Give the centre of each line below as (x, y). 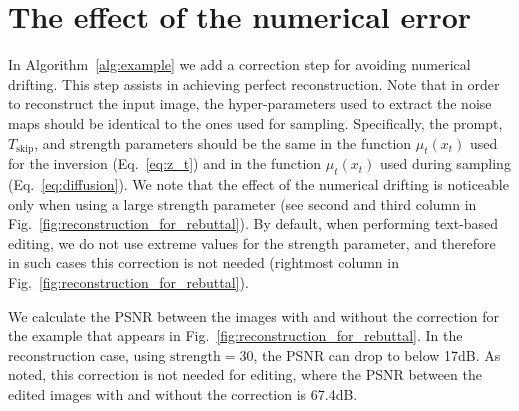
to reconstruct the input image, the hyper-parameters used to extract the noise (250, 103)
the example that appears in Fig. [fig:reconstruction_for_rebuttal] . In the (235, 335)
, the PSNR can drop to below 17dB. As (377, 354)
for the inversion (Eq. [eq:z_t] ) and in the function (165, 163)
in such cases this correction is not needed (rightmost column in (203, 262)
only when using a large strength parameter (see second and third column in (242, 203)
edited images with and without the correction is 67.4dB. (183, 394)
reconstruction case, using (87, 354)
